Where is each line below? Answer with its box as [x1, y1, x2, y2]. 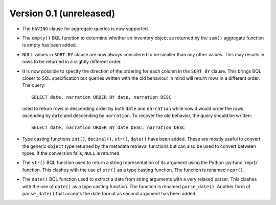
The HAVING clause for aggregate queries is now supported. [22, 26, 149, 32]
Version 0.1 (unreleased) [9, 8, 116, 19]
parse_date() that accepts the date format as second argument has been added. [22, 190, 197, 196]
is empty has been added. [22, 42, 77, 48]
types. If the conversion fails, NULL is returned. [22, 150, 121, 156]
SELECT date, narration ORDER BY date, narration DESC [31, 94, 172, 100]
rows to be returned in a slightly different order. [22, 59, 122, 65]
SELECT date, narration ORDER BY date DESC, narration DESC [31, 124, 185, 130]
